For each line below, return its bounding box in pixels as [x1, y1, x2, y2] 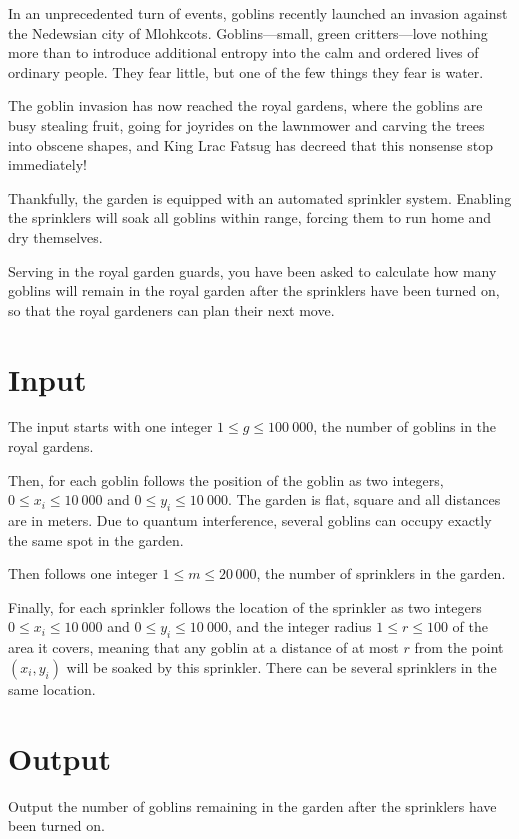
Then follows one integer [8, 563, 158, 584]
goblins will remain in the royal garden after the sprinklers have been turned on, [8, 280, 500, 301]
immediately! [8, 154, 87, 175]
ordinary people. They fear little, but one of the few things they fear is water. [8, 61, 484, 82]
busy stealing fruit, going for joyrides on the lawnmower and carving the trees [8, 114, 485, 135]
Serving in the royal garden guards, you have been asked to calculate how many [8, 260, 497, 281]
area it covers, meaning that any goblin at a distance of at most [8, 637, 399, 658]
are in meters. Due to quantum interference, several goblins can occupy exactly [8, 510, 492, 531]
